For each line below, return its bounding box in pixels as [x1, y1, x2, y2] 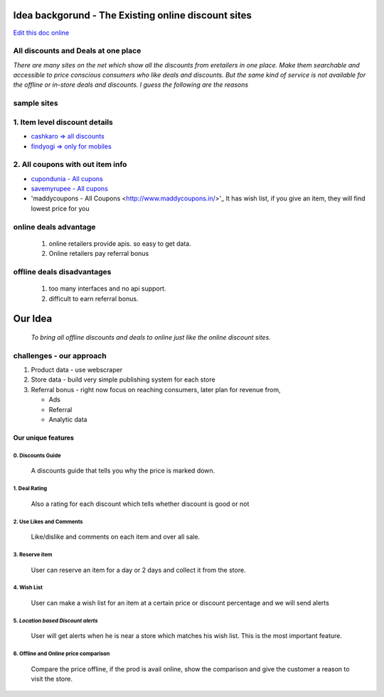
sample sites [13, 98, 58, 108]
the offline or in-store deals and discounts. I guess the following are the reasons [13, 80, 249, 89]
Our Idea [13, 313, 53, 325]
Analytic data [48, 416, 88, 424]
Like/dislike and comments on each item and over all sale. [31, 533, 201, 541]
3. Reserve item [13, 551, 53, 558]
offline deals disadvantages [13, 266, 112, 276]
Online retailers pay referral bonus [48, 249, 149, 258]
